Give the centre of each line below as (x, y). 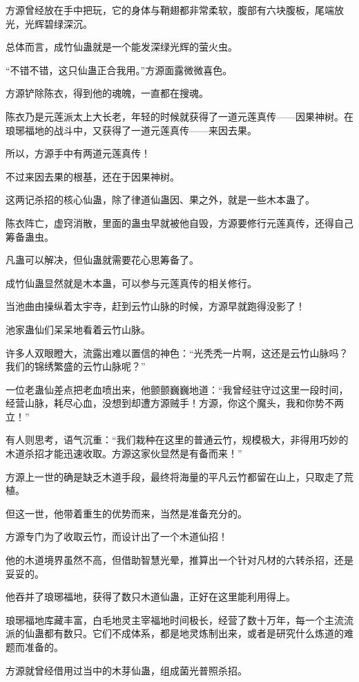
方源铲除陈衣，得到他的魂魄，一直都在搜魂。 (107, 93)
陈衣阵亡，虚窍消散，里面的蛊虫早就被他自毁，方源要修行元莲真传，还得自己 (179, 222)
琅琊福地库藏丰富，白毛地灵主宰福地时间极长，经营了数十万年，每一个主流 (175, 619)
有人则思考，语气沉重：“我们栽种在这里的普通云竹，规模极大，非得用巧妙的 (177, 440)
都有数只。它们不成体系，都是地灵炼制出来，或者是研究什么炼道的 (194, 633)
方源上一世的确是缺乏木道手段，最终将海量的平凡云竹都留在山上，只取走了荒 (179, 476)
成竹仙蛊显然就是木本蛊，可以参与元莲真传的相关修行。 (131, 283)
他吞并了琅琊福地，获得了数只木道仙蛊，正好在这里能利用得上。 (151, 597)
